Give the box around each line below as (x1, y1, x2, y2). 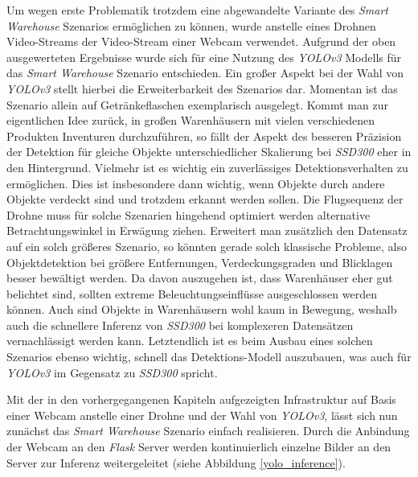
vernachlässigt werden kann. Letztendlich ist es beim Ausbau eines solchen (6, 332, 373, 349)
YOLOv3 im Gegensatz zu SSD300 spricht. (6, 364, 218, 380)
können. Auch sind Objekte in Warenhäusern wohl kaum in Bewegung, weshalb (6, 301, 397, 318)
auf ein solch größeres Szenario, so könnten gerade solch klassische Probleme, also (6, 237, 407, 254)
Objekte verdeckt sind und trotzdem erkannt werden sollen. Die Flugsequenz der (6, 191, 404, 208)
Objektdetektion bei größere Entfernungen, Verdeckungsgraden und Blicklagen (6, 253, 393, 270)
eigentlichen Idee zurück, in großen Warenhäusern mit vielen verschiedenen (6, 112, 375, 129)
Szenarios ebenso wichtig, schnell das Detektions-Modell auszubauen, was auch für (6, 348, 412, 365)
